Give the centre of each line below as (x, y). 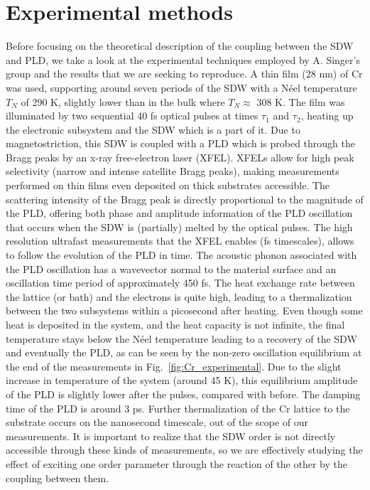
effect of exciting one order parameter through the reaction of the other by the (176, 463)
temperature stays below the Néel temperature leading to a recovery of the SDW (181, 338)
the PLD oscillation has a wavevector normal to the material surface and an (171, 268)
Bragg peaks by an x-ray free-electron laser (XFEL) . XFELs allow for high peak (180, 157)
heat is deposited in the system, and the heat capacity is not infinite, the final (175, 324)
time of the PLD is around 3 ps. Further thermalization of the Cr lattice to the (178, 408)
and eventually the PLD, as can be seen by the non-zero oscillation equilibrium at (184, 352)
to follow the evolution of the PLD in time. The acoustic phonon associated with (181, 255)
